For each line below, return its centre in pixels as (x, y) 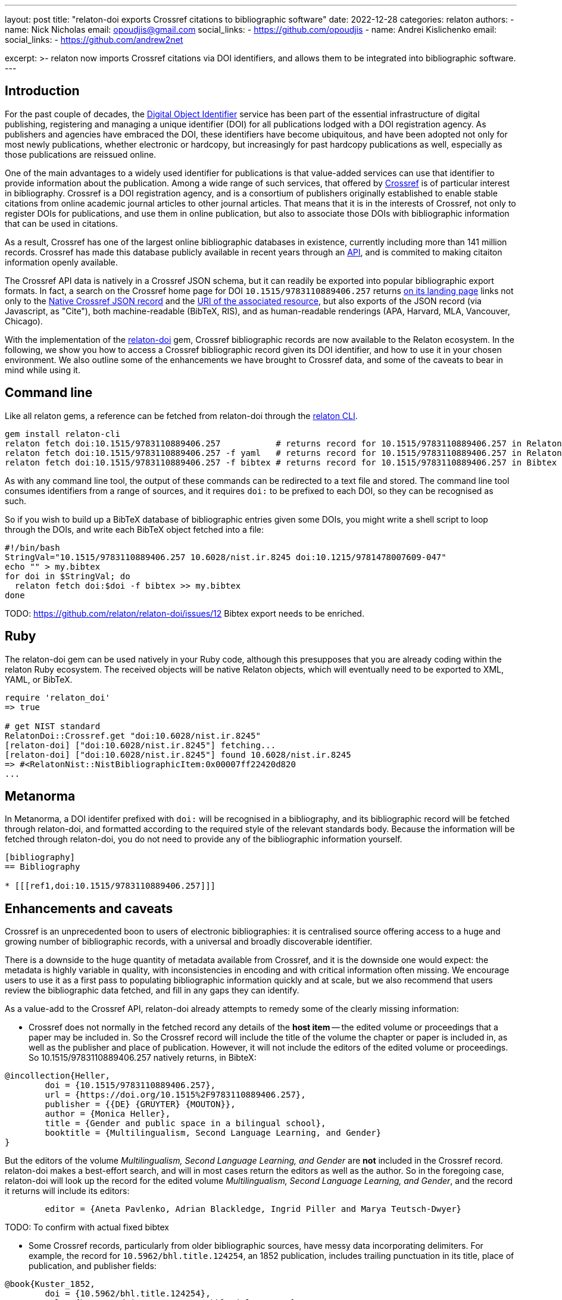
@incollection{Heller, (58, 1076)
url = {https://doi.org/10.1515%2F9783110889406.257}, (175, 1095)
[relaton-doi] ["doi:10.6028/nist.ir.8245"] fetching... (140, 745)
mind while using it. (43, 370)
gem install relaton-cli (63, 434)
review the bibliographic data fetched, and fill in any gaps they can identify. (152, 990)
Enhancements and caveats (89, 908)
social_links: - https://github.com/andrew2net (94, 40)
